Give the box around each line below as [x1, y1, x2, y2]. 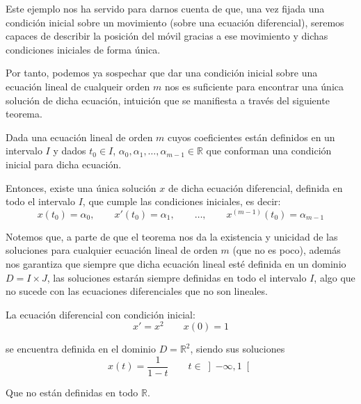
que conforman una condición [206, 143, 332, 158]
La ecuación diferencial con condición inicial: [6, 307, 195, 321]
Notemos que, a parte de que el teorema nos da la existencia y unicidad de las [6, 229, 338, 243]
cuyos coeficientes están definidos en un [168, 129, 335, 144]
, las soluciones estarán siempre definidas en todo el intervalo [47, 270, 307, 284]
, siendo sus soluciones [190, 341, 285, 356]
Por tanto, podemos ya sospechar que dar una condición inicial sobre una [6, 65, 318, 80]
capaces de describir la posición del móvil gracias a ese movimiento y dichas [6, 29, 328, 43]
